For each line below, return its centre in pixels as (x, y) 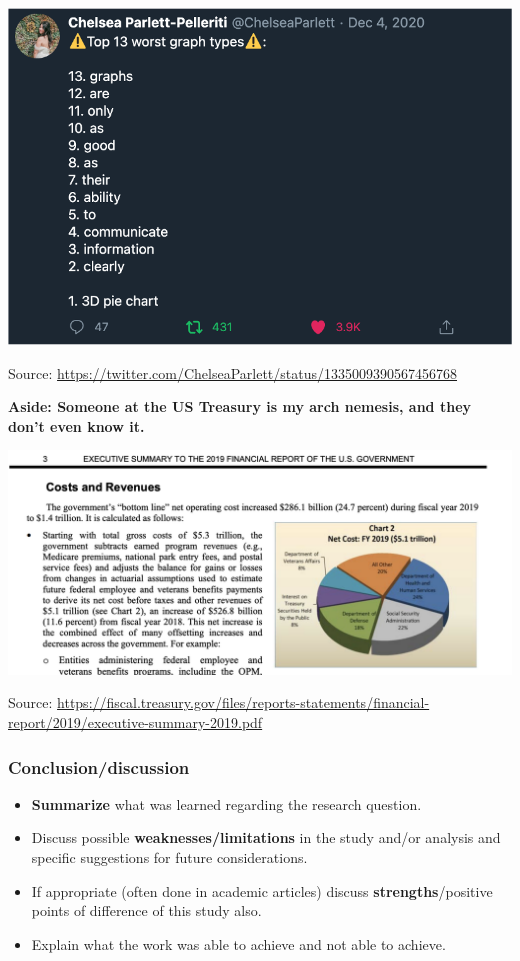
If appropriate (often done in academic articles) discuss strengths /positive (262, 890)
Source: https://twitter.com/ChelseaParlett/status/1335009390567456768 (233, 372)
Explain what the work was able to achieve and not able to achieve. (238, 943)
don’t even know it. (76, 425)
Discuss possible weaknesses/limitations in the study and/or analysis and (266, 837)
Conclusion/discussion (99, 766)
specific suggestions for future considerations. (169, 857)
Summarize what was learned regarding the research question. (226, 803)
